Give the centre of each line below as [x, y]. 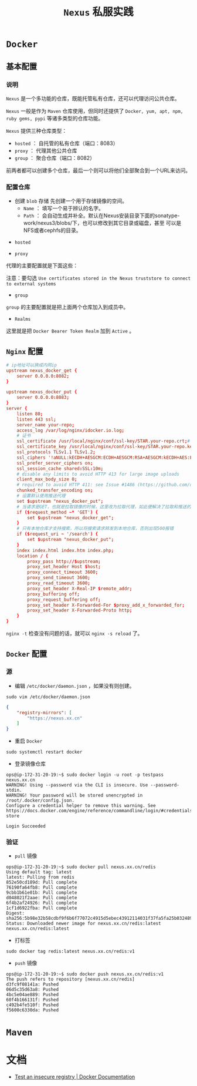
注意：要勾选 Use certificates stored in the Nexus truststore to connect [98, 278]
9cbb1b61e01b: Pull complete [42, 893]
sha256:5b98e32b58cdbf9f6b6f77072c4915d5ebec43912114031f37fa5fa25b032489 [99, 919]
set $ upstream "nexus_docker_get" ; [71, 517]
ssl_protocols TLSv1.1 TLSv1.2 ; [56, 452]
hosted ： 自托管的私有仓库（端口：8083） [66, 143]
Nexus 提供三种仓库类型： [37, 130]
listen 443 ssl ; [37, 419]
